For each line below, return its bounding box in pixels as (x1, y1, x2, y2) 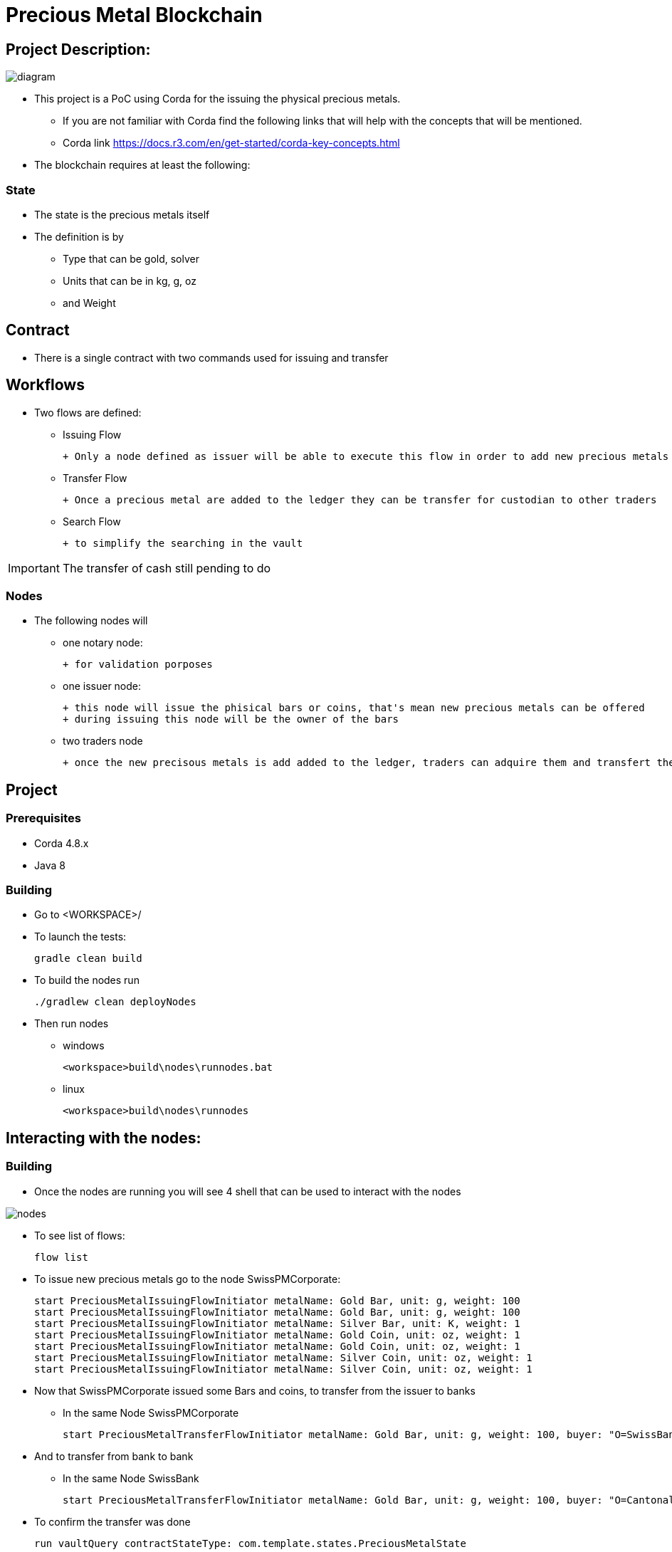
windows (63, 1039, 105, 1052)
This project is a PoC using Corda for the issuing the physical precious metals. (34, 93, 401, 105)
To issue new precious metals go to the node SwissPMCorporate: (34, 1272, 341, 1285)
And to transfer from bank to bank (34, 1449, 194, 1462)
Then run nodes (34, 1017, 109, 1030)
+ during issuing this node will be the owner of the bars (63, 713, 399, 725)
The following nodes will (34, 614, 148, 627)
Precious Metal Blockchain (6, 3, 263, 27)
